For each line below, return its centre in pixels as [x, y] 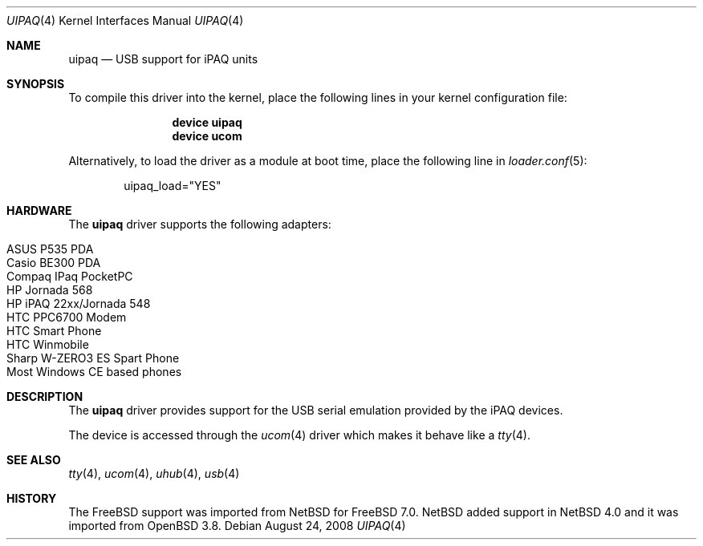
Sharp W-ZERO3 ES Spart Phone [93, 358]
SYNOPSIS [36, 84]
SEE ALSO [34, 460]
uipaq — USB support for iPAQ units [163, 59]
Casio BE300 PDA [54, 263]
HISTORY [32, 498]
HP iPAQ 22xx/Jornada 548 [79, 303]
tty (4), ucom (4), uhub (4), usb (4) [154, 473]
